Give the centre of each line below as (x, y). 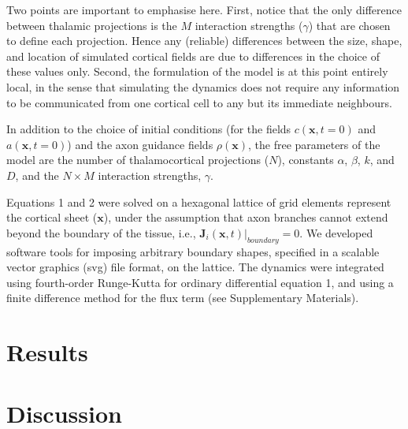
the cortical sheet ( (52, 217)
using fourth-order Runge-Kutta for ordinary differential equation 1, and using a (200, 282)
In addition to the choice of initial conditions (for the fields (149, 129)
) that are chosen (349, 25)
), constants (306, 160)
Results (47, 352)
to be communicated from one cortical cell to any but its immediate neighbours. (199, 102)
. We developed (336, 232)
